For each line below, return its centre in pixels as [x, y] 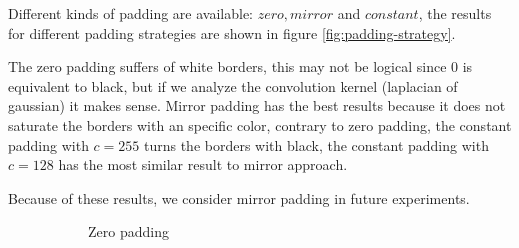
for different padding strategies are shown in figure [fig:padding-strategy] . [232, 32]
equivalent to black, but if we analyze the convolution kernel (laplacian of [233, 85]
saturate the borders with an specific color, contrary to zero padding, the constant [260, 124]
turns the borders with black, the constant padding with [316, 144]
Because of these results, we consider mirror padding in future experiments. [239, 197]
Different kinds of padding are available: [130, 13]
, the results [455, 13]
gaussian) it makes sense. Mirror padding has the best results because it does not [257, 105]
